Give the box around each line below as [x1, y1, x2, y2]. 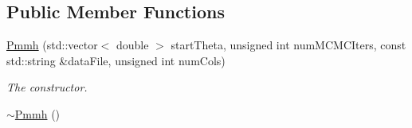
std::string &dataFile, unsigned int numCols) [6, 52, 226, 68]
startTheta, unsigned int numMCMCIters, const [171, 37, 406, 53]
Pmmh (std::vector [6, 37, 98, 53]
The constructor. [6, 79, 88, 95]
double [116, 37, 149, 53]
